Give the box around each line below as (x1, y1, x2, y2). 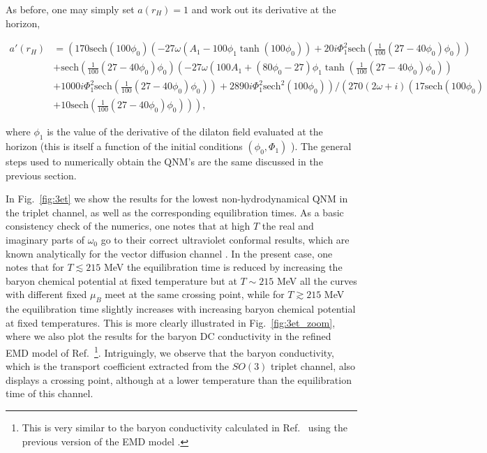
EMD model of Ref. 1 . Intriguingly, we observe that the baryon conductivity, (6, 343, 335, 359)
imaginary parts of (6, 232, 84, 247)
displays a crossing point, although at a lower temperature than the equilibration (6, 372, 352, 387)
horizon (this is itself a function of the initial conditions (6, 139, 243, 154)
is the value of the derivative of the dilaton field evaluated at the (47, 124, 323, 139)
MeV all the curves (276, 273, 357, 288)
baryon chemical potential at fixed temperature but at (6, 273, 237, 288)
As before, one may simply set (6, 2, 135, 16)
